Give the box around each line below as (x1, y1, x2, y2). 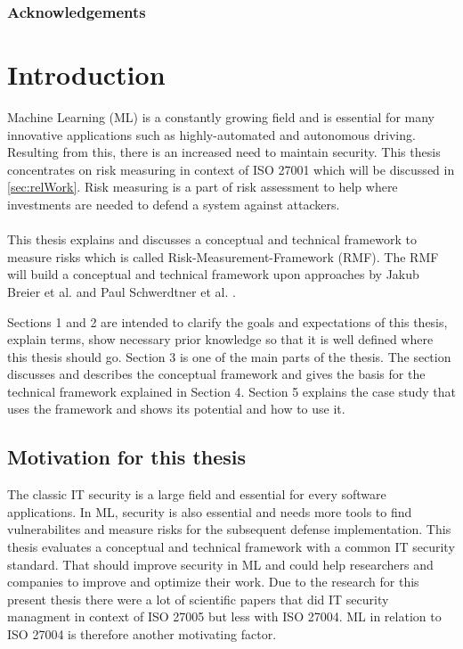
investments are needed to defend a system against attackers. (7, 194, 340, 213)
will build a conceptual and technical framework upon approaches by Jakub (7, 265, 419, 283)
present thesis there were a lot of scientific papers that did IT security (7, 589, 389, 608)
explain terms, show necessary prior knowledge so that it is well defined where (7, 330, 434, 349)
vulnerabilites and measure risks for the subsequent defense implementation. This (7, 520, 451, 538)
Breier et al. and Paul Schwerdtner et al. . (7, 282, 236, 300)
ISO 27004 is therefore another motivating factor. (7, 625, 277, 644)
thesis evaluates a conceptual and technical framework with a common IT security (7, 538, 455, 556)
